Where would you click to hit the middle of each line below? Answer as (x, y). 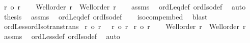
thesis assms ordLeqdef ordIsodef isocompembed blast (106, 16)
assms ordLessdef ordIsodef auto (62, 36)
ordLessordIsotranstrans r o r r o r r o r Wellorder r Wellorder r (125, 26)
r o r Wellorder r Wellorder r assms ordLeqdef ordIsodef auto (125, 6)
